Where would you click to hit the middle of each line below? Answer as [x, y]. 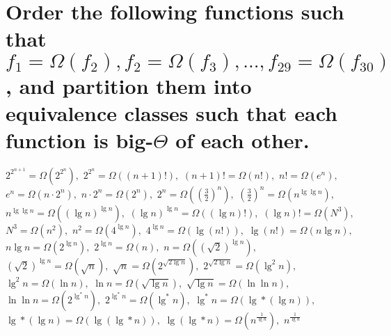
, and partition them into [129, 85]
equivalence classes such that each [171, 112]
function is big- [80, 139]
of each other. [242, 139]
